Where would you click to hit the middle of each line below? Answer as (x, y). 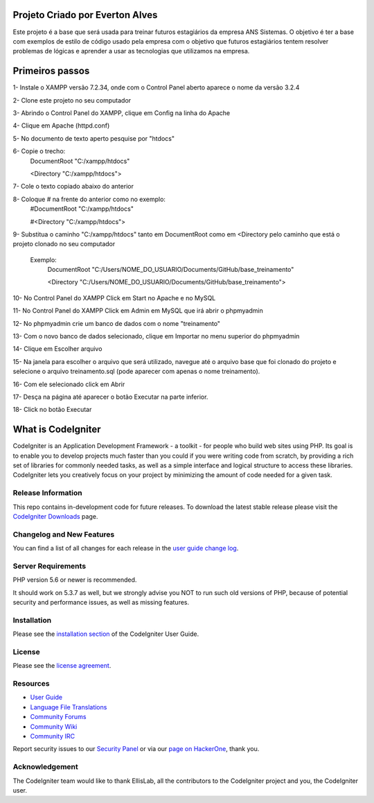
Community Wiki (54, 726)
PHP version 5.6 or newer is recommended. (75, 580)
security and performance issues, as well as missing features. (101, 603)
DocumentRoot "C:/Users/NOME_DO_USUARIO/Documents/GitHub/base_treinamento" (171, 270)
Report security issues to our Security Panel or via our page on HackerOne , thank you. (136, 749)
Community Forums (58, 717)
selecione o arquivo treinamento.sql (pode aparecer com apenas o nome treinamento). (136, 372)
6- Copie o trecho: (39, 151)
